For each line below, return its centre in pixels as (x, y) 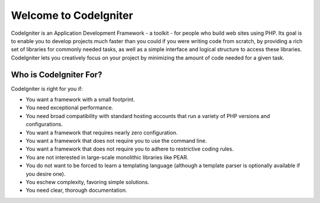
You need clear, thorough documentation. (76, 190)
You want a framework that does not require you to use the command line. (116, 140)
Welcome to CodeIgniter (72, 15)
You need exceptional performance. (70, 108)
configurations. (44, 125)
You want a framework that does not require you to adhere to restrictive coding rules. (130, 149)
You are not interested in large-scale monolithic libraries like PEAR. (107, 157)
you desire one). (46, 173)
